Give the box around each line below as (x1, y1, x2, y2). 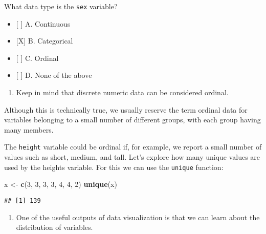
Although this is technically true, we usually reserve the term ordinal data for (4, 104, 248, 115)
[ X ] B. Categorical (16, 35, 73, 46)
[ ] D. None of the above (16, 70, 92, 80)
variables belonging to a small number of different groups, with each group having (4, 114, 261, 125)
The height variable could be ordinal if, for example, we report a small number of (4, 141, 262, 152)
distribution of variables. (16, 222, 93, 232)
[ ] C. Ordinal (16, 52, 59, 63)
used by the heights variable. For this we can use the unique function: (4, 161, 224, 172)
